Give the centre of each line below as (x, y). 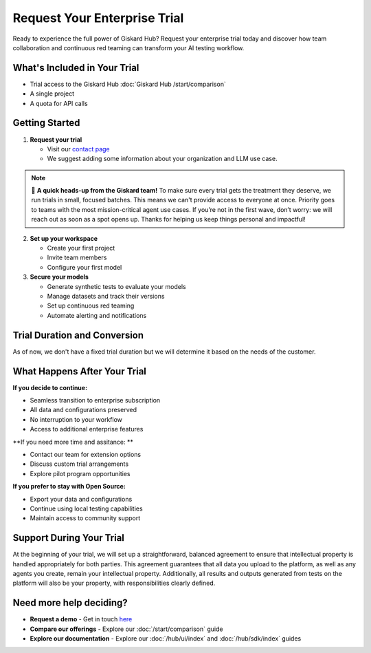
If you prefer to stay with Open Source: (69, 486)
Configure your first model (85, 267)
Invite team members (77, 257)
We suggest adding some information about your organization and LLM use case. (162, 159)
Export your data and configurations (81, 499)
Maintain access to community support (85, 518)
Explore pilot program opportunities (80, 473)
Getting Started (46, 123)
